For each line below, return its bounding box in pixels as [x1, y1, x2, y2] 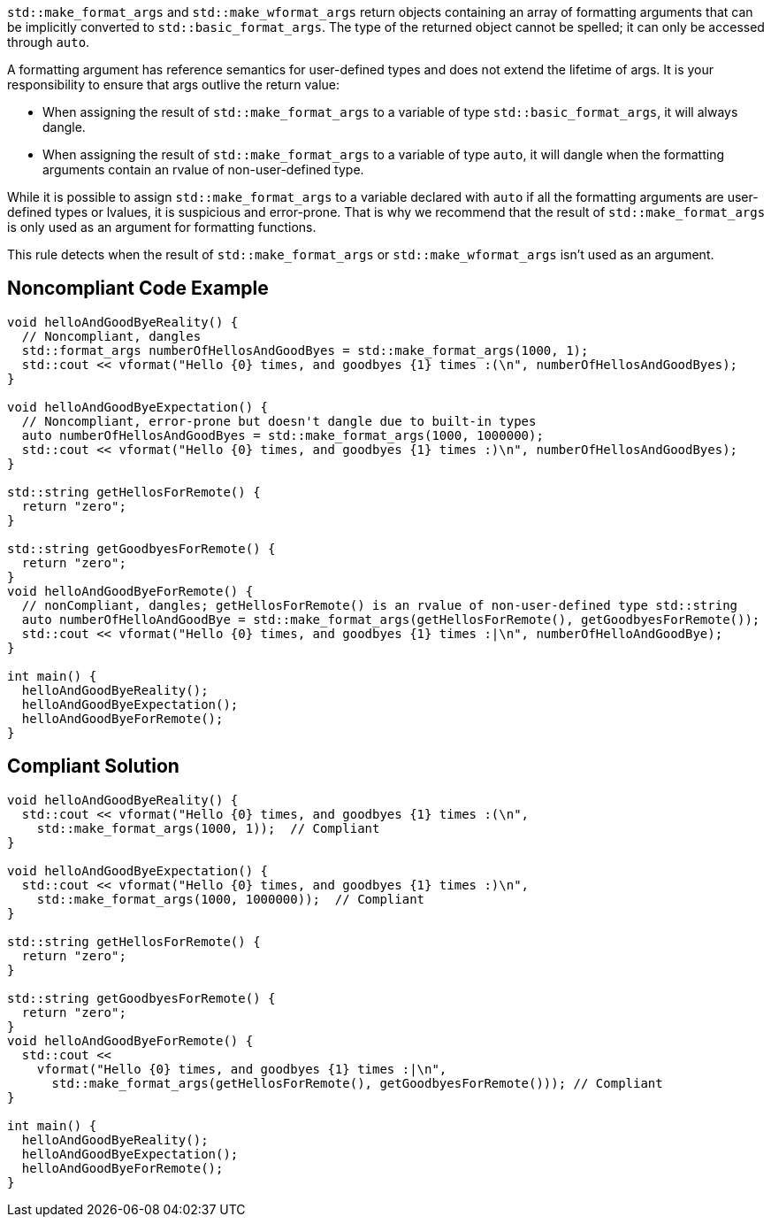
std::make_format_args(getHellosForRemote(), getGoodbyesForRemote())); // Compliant [51, 1075, 663, 1090]
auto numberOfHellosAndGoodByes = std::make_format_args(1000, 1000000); [21, 427, 544, 443]
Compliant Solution [7, 755, 179, 778]
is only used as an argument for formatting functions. [7, 219, 317, 235]
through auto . [7, 35, 90, 50]
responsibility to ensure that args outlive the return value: [7, 77, 340, 92]
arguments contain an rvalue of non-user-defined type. [42, 162, 364, 177]
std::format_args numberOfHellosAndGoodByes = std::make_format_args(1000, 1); [21, 343, 589, 358]
